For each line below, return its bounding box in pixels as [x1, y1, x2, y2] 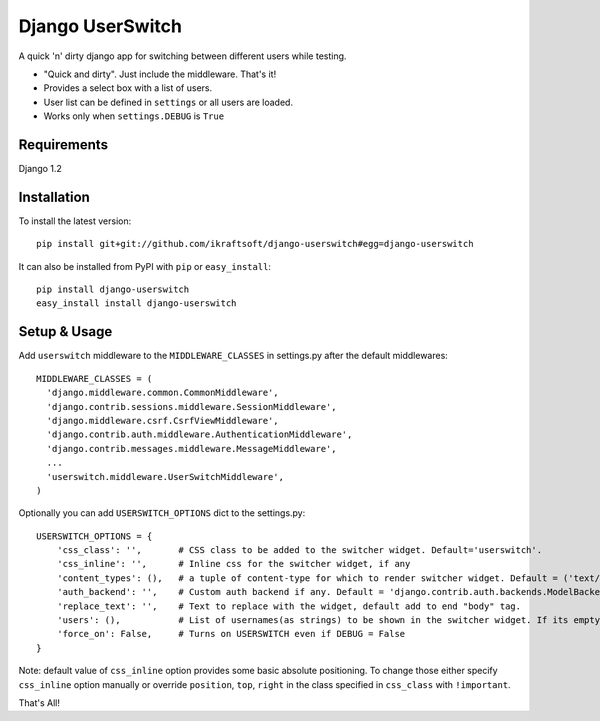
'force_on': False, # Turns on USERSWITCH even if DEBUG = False [56, 628, 406, 640]
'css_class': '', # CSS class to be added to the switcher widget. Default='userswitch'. [56, 545, 543, 556]
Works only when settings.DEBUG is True [43, 110, 225, 122]
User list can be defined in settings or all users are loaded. [43, 96, 294, 108]
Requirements [18, 136, 109, 153]
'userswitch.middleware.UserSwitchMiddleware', [46, 471, 285, 482]
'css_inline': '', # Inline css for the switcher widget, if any [56, 558, 411, 570]
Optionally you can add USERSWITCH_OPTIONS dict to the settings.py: [18, 507, 306, 519]
